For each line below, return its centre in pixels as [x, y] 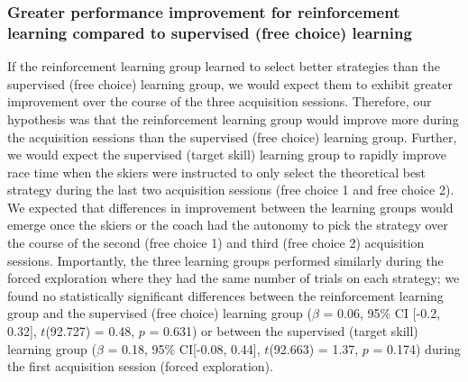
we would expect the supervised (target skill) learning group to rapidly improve [227, 155]
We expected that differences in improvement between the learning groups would [230, 207]
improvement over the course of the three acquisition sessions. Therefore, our [220, 101]
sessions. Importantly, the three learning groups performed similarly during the [225, 260]
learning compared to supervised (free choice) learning [210, 32]
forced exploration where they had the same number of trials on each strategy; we [234, 278]
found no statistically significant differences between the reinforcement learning [225, 295]
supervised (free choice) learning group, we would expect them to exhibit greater [230, 83]
